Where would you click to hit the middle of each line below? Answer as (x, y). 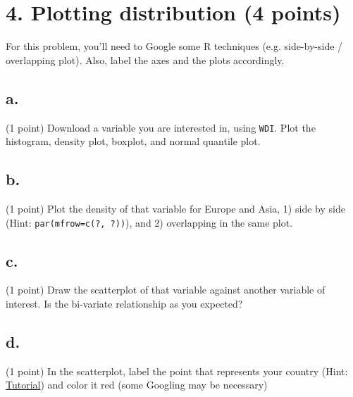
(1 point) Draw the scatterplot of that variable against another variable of (166, 290)
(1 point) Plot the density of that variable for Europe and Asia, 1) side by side (175, 208)
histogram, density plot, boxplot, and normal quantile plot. (133, 141)
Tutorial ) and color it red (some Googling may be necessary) (137, 385)
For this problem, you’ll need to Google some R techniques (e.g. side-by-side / (174, 46)
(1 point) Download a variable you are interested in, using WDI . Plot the (161, 127)
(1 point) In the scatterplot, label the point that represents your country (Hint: (177, 371)
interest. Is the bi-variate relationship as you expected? (124, 304)
